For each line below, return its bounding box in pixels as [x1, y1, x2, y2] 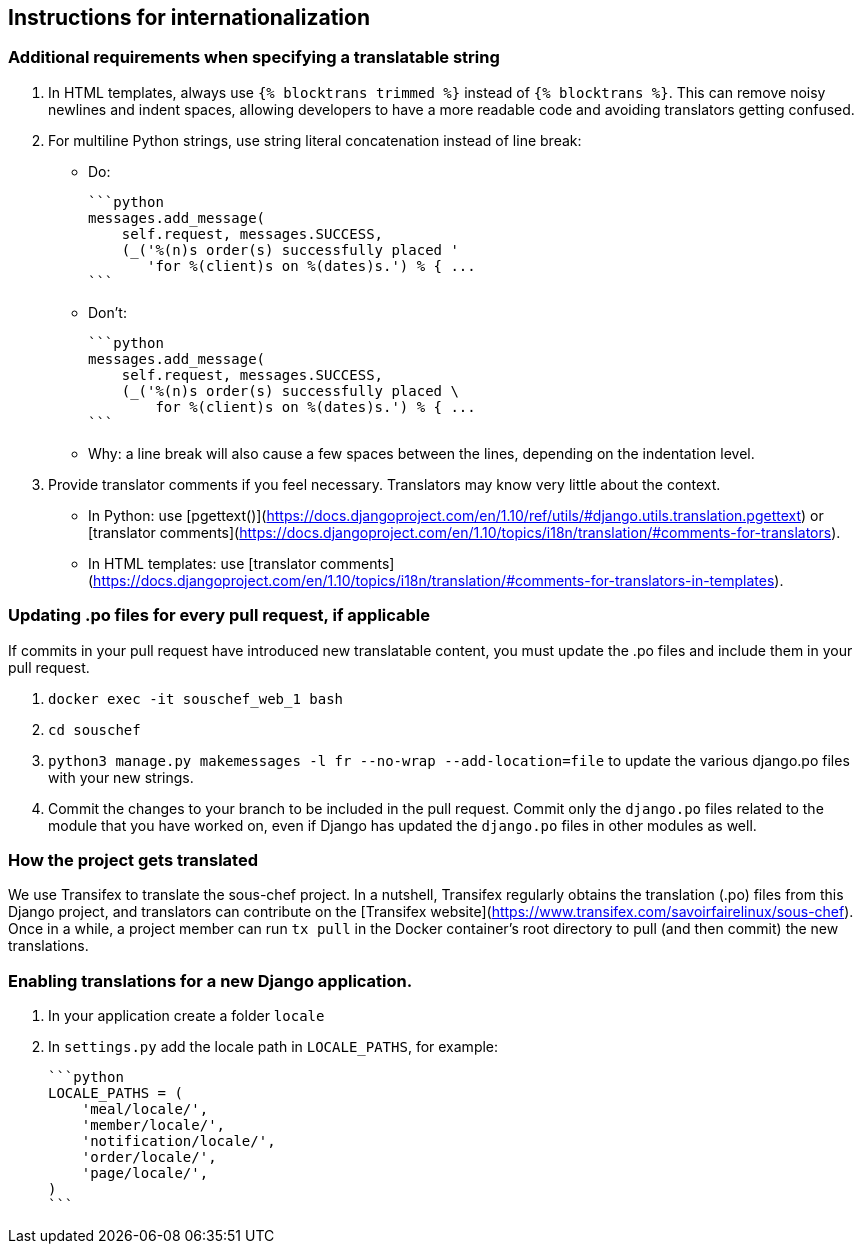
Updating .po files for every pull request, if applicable [8, 605, 431, 626]
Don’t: [88, 303, 127, 321]
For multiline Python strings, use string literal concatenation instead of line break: [48, 131, 582, 149]
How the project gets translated [8, 849, 259, 870]
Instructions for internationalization [8, 5, 370, 30]
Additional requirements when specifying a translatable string [8, 47, 500, 68]
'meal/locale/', [81, 1101, 209, 1118]
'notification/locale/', [81, 1133, 276, 1150]
